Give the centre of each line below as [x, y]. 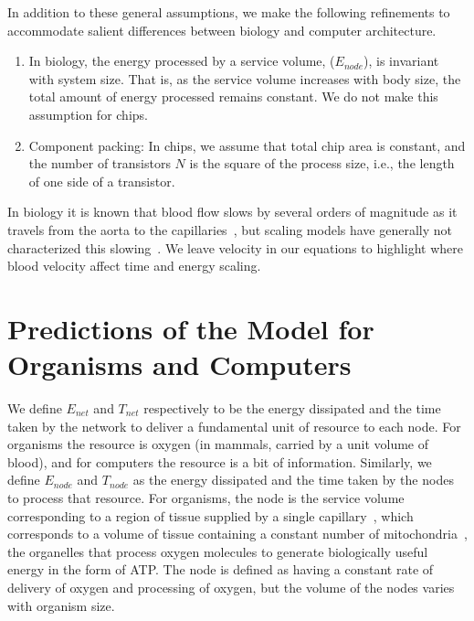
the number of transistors [100, 163]
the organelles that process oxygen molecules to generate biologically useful [218, 551]
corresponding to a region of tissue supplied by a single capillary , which [211, 515]
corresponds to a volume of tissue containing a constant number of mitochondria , [237, 534]
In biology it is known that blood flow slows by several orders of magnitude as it [232, 212]
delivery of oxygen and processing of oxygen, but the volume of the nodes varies [231, 587]
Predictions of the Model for [191, 328]
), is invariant [401, 61]
